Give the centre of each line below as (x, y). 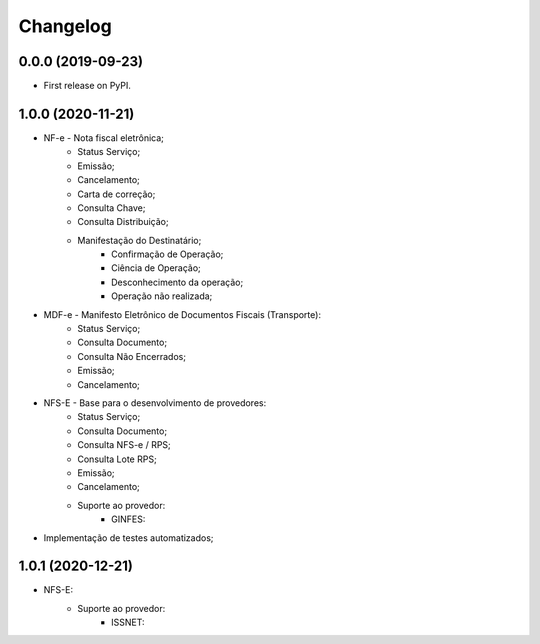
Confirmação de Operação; (167, 254)
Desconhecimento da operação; (177, 282)
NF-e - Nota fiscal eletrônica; (104, 137)
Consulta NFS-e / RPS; (124, 445)
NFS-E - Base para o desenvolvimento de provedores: (155, 403)
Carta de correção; (116, 194)
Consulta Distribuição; (123, 222)
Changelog (65, 26)
